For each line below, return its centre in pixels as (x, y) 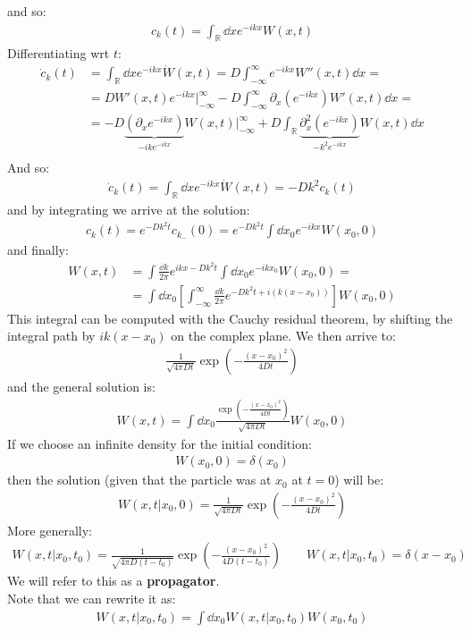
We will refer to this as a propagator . (114, 581)
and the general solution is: (81, 386)
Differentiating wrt (59, 52)
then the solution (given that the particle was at (139, 480)
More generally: (50, 530)
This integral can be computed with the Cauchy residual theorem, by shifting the (230, 318)
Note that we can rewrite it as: (92, 599)
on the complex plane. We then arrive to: (283, 336)
